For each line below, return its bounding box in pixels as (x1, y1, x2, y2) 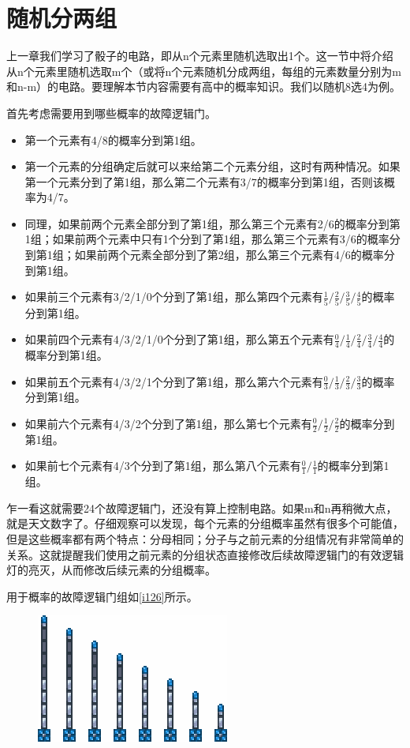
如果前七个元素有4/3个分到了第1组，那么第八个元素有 (24, 457, 301, 474)
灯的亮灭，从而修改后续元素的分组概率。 (6, 562, 216, 578)
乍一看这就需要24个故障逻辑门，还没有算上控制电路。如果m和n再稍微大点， (6, 499, 397, 516)
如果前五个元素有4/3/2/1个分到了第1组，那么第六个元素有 (24, 373, 323, 389)
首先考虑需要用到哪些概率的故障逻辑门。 (6, 104, 216, 121)
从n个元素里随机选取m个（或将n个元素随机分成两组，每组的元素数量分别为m (6, 62, 401, 79)
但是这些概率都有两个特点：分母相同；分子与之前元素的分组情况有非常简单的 (6, 531, 404, 547)
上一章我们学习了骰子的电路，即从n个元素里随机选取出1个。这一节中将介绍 (6, 47, 393, 64)
